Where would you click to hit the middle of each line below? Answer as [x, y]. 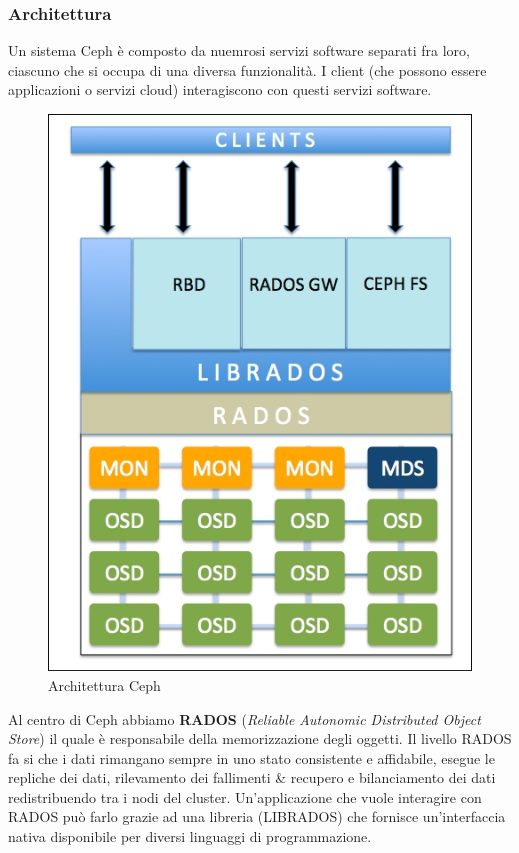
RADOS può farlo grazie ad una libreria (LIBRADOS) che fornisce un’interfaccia [257, 816]
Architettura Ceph [104, 684]
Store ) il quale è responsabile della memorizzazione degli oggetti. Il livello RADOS [260, 738]
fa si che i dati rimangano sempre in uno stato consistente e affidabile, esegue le [251, 757]
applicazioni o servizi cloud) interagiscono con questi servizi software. [220, 89]
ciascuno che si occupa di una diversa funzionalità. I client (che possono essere [247, 69]
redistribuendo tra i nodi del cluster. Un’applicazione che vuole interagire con [245, 796]
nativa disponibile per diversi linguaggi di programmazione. [190, 836]
